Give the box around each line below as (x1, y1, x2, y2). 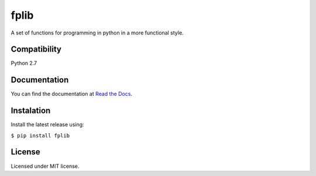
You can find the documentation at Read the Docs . (11, 91, 133, 98)
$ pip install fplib (11, 132, 70, 139)
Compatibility (11, 44, 61, 54)
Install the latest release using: (11, 121, 84, 128)
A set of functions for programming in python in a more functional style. (11, 29, 184, 36)
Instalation (11, 106, 51, 116)
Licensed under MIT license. (11, 163, 80, 170)
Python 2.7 (11, 60, 37, 67)
